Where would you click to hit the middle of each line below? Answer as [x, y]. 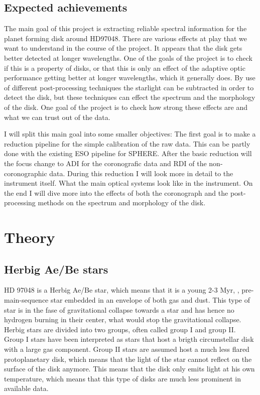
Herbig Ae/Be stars [56, 269]
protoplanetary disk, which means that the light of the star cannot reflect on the [128, 359]
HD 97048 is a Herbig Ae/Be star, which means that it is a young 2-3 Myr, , [122, 290]
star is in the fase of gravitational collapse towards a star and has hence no [119, 309]
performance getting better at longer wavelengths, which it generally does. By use [130, 78]
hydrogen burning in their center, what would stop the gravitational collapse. [123, 319]
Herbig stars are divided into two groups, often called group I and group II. [120, 329]
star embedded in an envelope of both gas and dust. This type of [151, 300]
